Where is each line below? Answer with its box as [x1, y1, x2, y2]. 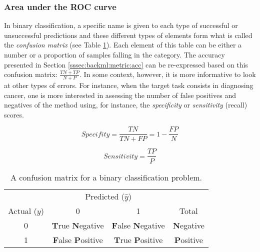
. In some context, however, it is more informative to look [79, 69, 256, 79]
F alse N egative [111, 219, 165, 231]
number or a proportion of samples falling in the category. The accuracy [4, 49, 225, 59]
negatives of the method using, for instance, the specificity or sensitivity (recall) [4, 99, 247, 110]
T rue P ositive [113, 233, 163, 245]
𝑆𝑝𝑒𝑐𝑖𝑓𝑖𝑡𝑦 [81, 130, 110, 138]
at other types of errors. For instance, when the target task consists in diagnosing [4, 80, 253, 90]
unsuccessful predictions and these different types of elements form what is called [4, 29, 252, 40]
